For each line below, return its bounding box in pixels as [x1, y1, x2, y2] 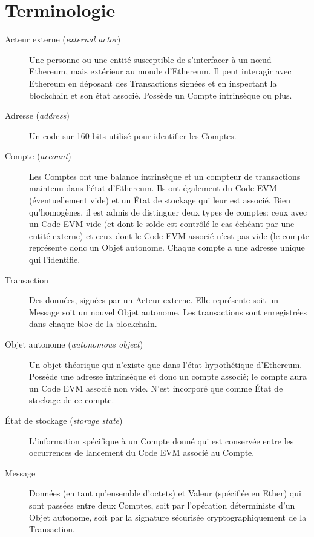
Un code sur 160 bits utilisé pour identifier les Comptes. [29, 129, 237, 142]
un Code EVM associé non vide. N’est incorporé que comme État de [29, 381, 283, 394]
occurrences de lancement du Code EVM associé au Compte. [29, 446, 255, 459]
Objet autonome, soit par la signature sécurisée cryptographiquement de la [29, 510, 307, 523]
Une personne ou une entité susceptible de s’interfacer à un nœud [29, 53, 272, 65]
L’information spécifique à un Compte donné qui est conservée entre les [29, 434, 294, 447]
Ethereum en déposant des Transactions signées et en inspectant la [29, 76, 277, 89]
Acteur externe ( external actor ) [5, 33, 121, 45]
